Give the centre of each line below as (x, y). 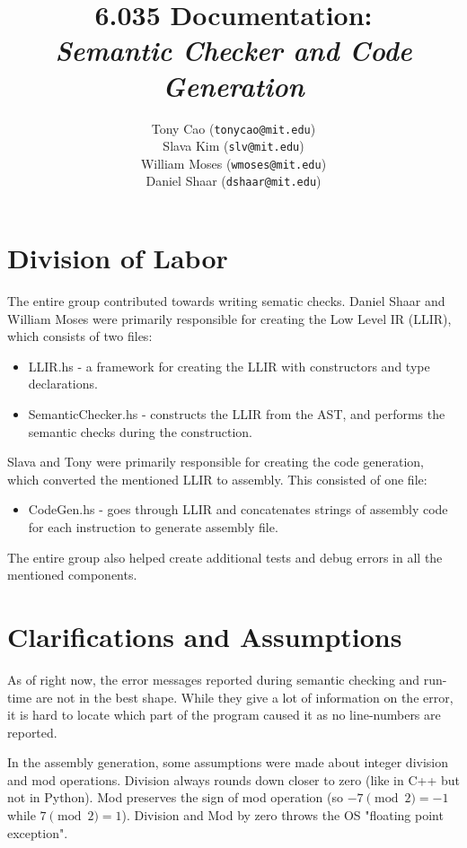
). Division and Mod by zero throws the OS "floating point (282, 815)
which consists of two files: (80, 336)
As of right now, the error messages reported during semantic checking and (214, 679)
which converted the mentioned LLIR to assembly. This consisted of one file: (217, 479)
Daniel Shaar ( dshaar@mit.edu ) (233, 181)
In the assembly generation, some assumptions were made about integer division (228, 762)
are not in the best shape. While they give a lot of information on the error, (244, 697)
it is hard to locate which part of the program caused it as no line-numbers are (224, 715)
